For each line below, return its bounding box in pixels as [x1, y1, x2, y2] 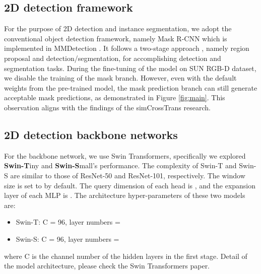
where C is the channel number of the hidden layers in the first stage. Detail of [4, 250, 247, 261]
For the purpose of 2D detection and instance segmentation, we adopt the [4, 23, 232, 34]
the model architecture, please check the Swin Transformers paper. [4, 260, 210, 271]
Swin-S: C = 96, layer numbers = [16, 233, 119, 244]
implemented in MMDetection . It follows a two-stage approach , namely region [4, 43, 249, 53]
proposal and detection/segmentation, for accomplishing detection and [4, 52, 221, 63]
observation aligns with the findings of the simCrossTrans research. [4, 102, 211, 112]
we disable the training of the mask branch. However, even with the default [4, 73, 237, 83]
